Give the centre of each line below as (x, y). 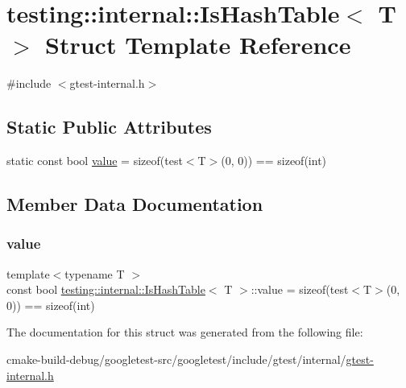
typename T (95, 273)
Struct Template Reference (198, 45)
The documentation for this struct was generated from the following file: (185, 332)
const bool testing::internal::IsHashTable (106, 289)
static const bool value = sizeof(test (95, 161)
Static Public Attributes (109, 127)
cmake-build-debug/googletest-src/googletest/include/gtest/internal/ (176, 359)
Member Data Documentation (135, 204)
